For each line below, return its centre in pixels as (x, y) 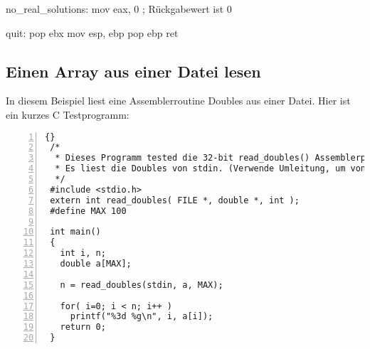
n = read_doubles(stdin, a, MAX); (142, 285)
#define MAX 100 (88, 211)
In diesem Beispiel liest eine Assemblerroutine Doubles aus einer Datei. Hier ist (178, 101)
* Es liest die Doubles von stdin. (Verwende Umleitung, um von (211, 169)
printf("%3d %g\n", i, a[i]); (142, 317)
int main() (75, 232)
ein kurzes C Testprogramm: (68, 114)
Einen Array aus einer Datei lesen (133, 71)
